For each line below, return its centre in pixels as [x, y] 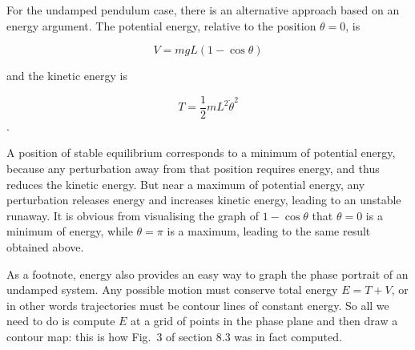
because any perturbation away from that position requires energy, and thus [193, 169]
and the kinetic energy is [67, 76]
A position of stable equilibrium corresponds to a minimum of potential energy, [201, 153]
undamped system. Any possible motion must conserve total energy [172, 290]
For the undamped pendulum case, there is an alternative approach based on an [203, 10]
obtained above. [45, 247]
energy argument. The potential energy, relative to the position [161, 25]
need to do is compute [61, 321]
